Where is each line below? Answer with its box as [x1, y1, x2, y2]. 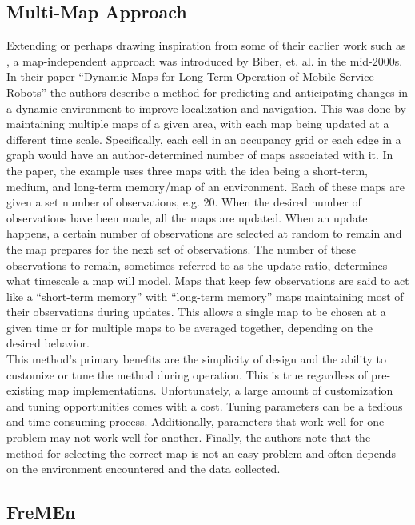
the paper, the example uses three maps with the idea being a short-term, [6, 162, 368, 178]
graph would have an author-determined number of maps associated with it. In [6, 146, 393, 163]
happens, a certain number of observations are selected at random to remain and [6, 225, 402, 242]
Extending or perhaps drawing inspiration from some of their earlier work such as [6, 37, 406, 54]
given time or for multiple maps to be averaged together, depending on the [6, 319, 373, 335]
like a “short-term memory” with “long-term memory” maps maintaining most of [6, 287, 404, 304]
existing [6, 382, 45, 399]
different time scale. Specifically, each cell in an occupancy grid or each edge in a [6, 130, 401, 147]
